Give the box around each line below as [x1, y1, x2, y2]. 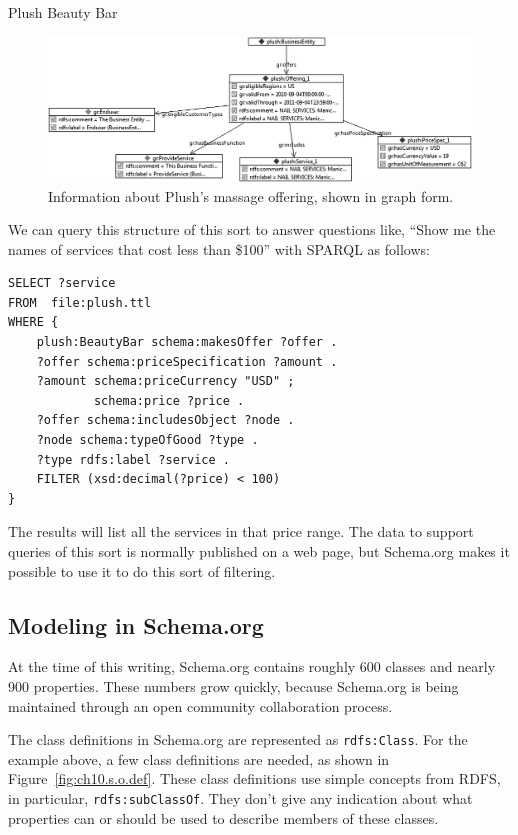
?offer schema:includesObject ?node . [36, 413, 295, 428]
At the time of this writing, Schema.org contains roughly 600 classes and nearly [8, 656, 496, 677]
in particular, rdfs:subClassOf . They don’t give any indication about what [8, 788, 473, 809]
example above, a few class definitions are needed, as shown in [8, 748, 390, 769]
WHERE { [8, 315, 59, 330]
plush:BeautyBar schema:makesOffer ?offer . [36, 335, 338, 350]
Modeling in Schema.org [8, 609, 264, 640]
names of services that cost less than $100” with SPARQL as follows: [8, 238, 430, 259]
